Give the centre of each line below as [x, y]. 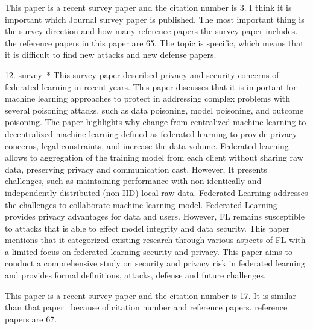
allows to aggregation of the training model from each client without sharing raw [154, 157]
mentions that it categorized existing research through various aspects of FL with [155, 240]
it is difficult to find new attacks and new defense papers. [111, 54]
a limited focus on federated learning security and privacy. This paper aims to [149, 251]
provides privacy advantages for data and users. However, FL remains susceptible [155, 216]
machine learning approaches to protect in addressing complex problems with [148, 98]
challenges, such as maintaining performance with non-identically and [133, 181]
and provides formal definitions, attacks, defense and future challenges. [135, 275]
